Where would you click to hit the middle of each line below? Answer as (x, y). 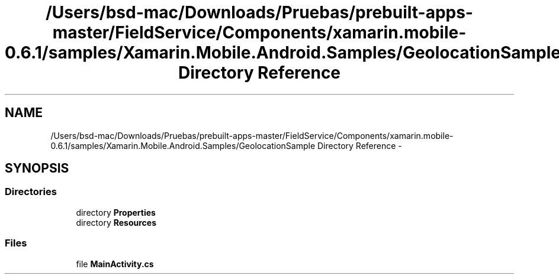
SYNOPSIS (37, 168)
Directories (31, 192)
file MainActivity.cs (115, 264)
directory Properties (116, 212)
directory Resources (116, 222)
